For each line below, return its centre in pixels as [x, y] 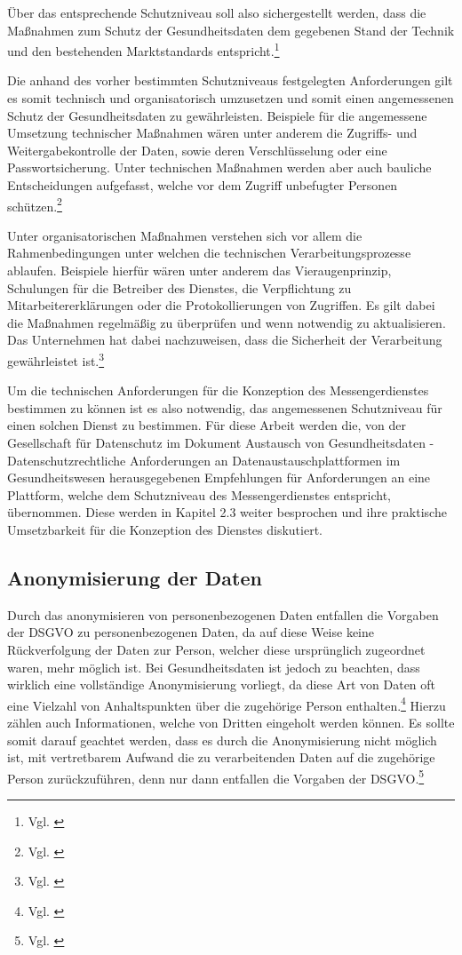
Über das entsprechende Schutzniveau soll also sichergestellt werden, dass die [217, 12]
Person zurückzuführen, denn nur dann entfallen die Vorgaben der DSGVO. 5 [216, 776]
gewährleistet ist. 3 [56, 359]
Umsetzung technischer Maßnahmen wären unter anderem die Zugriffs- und [212, 133]
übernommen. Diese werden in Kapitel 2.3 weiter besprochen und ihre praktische [227, 512]
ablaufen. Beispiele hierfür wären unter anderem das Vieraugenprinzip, [199, 271]
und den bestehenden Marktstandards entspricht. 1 [143, 49]
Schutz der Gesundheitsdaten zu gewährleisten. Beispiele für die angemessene [217, 115]
